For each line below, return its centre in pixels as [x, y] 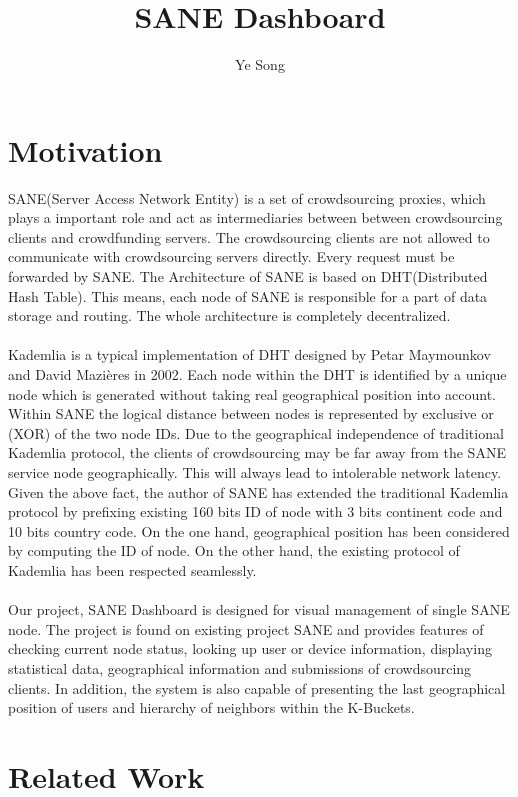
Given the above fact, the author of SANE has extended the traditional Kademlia [258, 491]
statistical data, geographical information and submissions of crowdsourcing [240, 667]
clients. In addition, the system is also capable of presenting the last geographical [257, 687]
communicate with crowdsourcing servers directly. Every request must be [231, 256]
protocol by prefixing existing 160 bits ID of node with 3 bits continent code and [255, 511]
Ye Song [260, 64]
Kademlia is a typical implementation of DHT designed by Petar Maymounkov [249, 354]
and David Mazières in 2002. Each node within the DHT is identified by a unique [257, 374]
